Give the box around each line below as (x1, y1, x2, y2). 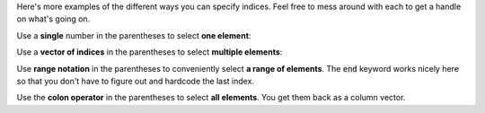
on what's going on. (16, 13, 91, 24)
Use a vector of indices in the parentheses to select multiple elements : (16, 47, 283, 57)
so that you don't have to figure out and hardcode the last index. (16, 75, 255, 86)
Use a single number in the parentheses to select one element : (16, 30, 251, 40)
